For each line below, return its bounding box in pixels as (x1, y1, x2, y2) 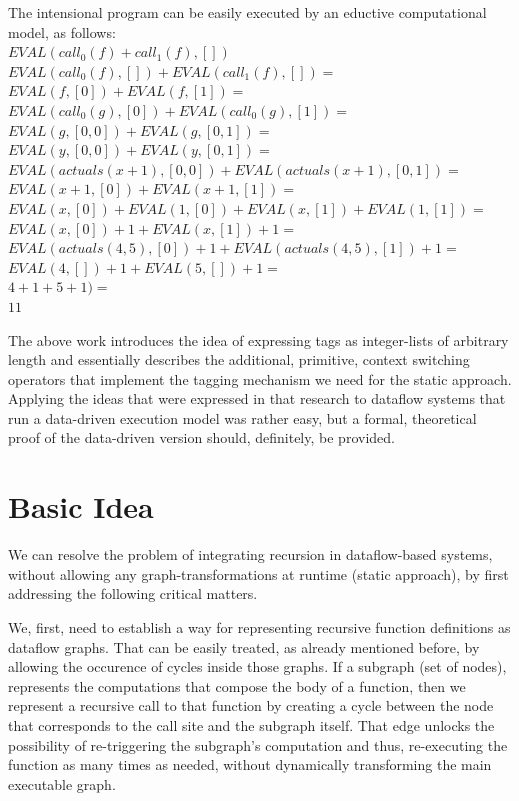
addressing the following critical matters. (8, 583, 258, 604)
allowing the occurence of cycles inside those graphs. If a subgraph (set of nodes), (8, 656, 507, 677)
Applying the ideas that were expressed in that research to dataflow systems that (8, 388, 506, 409)
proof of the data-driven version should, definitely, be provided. (8, 427, 395, 448)
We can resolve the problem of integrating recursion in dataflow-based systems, (8, 544, 493, 565)
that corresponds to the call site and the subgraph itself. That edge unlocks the (8, 714, 495, 735)
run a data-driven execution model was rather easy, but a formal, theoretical (8, 407, 477, 428)
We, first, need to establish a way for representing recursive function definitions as (8, 616, 511, 637)
